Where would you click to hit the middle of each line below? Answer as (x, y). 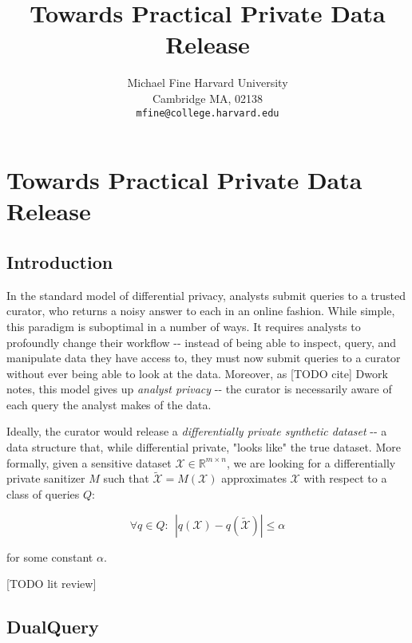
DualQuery (53, 627)
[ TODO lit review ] (51, 584)
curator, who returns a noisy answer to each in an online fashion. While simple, (201, 311)
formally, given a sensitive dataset (89, 462)
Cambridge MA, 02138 (208, 98)
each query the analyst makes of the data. (109, 404)
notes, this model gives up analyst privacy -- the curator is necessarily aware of (199, 389)
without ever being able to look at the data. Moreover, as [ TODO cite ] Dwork (197, 373)
